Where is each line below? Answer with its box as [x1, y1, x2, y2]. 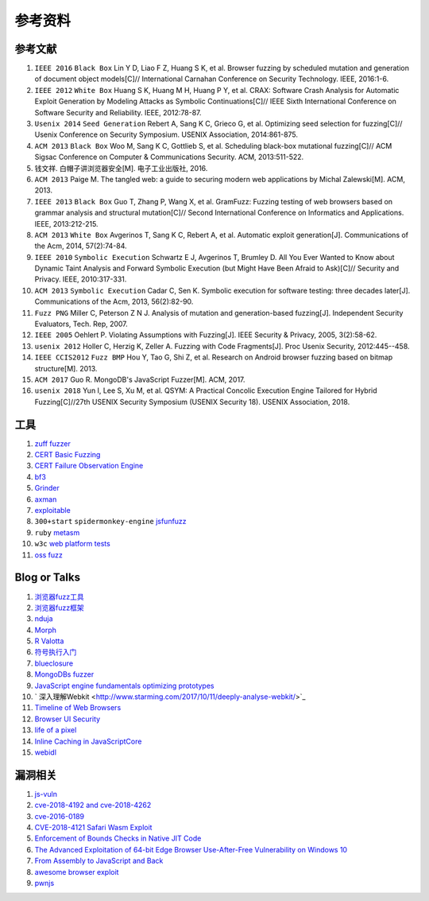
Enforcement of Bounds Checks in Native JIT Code [34, 833, 202, 843]
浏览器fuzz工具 [34, 592, 84, 601]
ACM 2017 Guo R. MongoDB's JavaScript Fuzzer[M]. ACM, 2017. [34, 375, 245, 384]
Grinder [34, 484, 60, 493]
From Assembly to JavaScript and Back [34, 856, 164, 866]
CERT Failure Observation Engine [34, 461, 144, 471]
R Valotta [34, 636, 64, 646]
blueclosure [34, 658, 74, 668]
